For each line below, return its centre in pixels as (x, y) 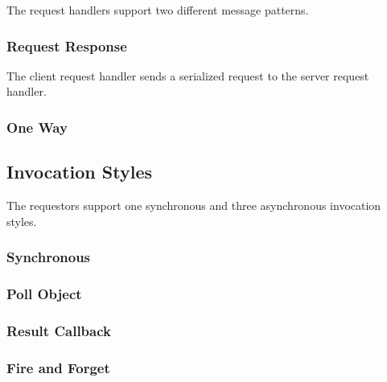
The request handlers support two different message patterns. (158, 10)
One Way (37, 127)
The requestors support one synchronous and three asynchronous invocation (194, 205)
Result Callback (59, 330)
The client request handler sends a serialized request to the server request (188, 75)
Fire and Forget (58, 367)
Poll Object (44, 294)
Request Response (67, 45)
